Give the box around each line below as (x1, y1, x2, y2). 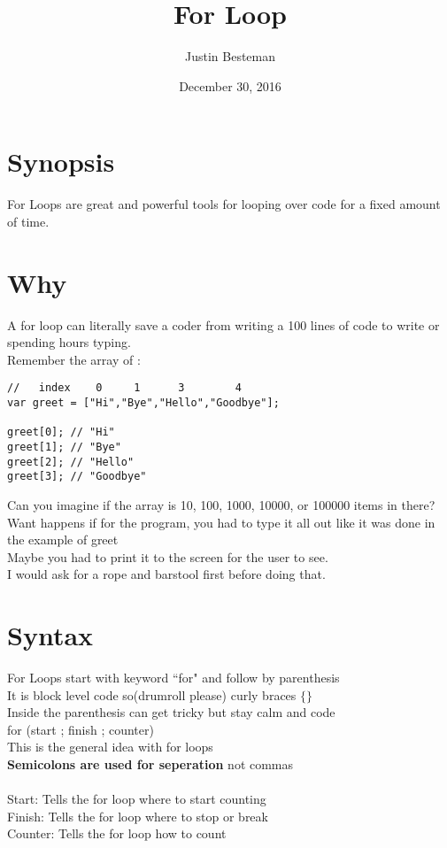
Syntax (7, 617, 94, 653)
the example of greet (7, 530, 119, 549)
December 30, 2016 (179, 76, 281, 95)
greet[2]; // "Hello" (7, 455, 135, 468)
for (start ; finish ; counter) (7, 720, 154, 738)
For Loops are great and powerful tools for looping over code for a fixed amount (7, 195, 441, 213)
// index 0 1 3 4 (7, 382, 242, 395)
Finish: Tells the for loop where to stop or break (7, 806, 268, 825)
